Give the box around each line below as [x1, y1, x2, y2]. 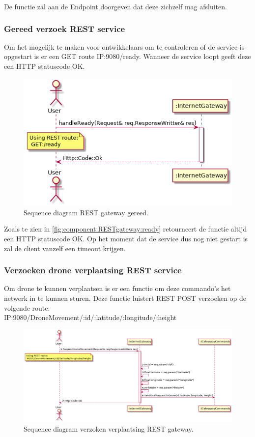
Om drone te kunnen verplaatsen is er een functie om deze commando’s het [4, 283, 231, 293]
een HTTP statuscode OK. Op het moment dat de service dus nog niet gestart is [4, 233, 248, 244]
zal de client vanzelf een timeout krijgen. [4, 243, 126, 253]
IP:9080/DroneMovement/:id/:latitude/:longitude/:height [4, 312, 177, 322]
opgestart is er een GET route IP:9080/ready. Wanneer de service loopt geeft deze [4, 51, 251, 61]
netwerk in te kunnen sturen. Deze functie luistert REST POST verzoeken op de [4, 293, 247, 303]
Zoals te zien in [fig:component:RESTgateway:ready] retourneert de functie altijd [4, 224, 247, 234]
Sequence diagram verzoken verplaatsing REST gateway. [24, 423, 194, 434]
